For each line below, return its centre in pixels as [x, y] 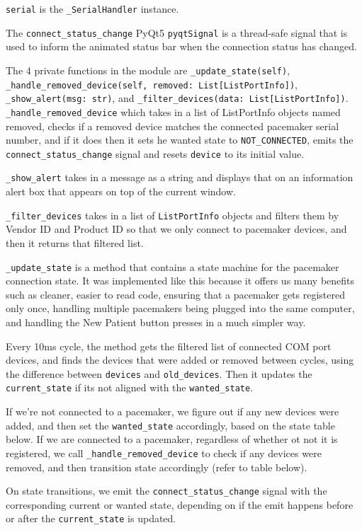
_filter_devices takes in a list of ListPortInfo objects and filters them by [172, 215]
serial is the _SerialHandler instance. [92, 8]
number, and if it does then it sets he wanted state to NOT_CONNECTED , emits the [180, 140]
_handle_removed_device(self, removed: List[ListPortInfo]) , [152, 84]
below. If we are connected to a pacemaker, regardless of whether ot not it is [172, 439]
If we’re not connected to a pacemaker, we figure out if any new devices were [172, 411]
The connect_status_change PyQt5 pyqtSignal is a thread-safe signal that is [177, 32]
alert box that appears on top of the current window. [121, 191]
